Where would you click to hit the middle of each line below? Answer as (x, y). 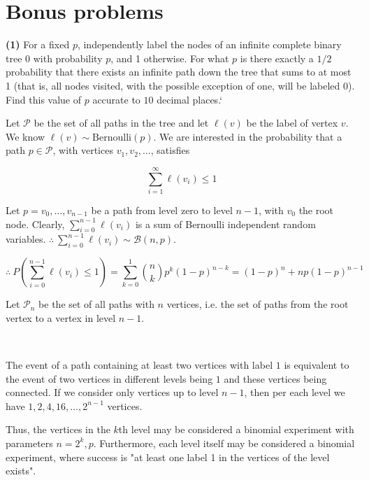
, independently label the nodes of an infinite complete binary (209, 44)
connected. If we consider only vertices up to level (112, 392)
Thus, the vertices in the (58, 429)
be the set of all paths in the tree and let (121, 123)
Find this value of (44, 99)
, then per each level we (295, 392)
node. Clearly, (35, 224)
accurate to (116, 99)
